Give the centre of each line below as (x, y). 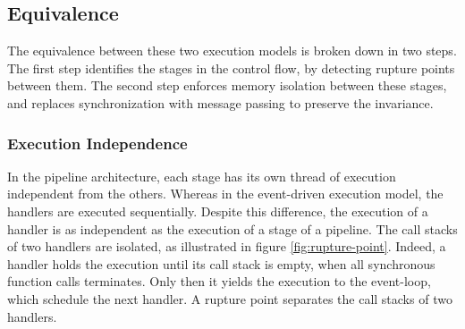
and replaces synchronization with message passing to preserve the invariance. (220, 102)
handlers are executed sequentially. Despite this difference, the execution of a (218, 211)
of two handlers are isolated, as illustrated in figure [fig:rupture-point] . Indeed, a (227, 246)
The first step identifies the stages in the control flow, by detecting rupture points (231, 67)
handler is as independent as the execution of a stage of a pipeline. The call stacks (232, 228)
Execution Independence (97, 143)
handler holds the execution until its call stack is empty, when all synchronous (221, 263)
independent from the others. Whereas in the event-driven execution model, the (225, 194)
